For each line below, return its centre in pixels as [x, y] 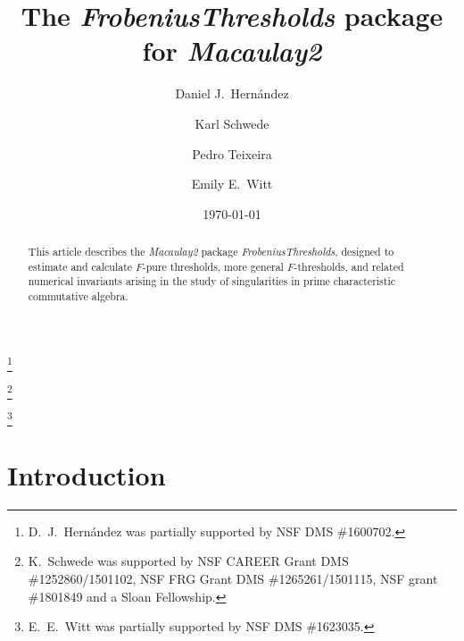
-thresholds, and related [349, 266]
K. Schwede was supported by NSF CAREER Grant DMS [188, 561]
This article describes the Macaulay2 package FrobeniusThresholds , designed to [211, 252]
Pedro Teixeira [232, 153]
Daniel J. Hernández [232, 93]
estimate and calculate [80, 266]
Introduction [87, 474]
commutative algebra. [78, 296]
